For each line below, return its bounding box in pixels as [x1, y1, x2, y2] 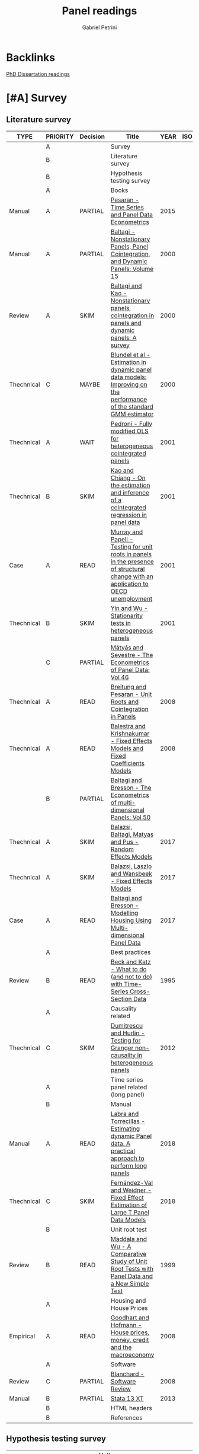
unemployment [110, 594, 153, 602]
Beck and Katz [110, 958, 151, 966]
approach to [110, 1154, 145, 1162]
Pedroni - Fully [110, 419, 153, 428]
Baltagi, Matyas [110, 830, 154, 838]
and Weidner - [110, 1186, 152, 1194]
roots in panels [110, 550, 152, 558]
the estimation [110, 481, 150, 489]
